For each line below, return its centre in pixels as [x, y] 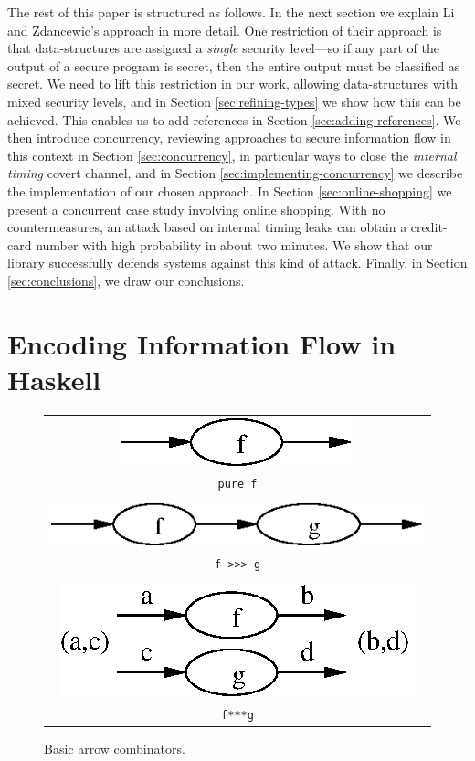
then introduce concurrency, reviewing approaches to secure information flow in [229, 137]
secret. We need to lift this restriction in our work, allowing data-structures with [232, 84]
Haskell [54, 379]
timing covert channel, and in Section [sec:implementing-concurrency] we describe [235, 173]
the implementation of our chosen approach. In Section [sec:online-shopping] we [230, 190]
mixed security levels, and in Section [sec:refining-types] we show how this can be [234, 101]
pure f [237, 485]
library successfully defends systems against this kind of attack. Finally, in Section [237, 263]
